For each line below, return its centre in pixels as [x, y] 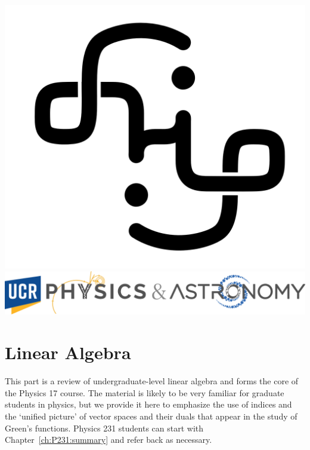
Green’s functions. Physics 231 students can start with [104, 428]
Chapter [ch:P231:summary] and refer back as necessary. [108, 440]
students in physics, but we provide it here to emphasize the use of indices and [148, 404]
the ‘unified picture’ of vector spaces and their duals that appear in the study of [151, 416]
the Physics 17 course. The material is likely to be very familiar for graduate [145, 392]
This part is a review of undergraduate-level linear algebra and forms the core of [152, 381]
